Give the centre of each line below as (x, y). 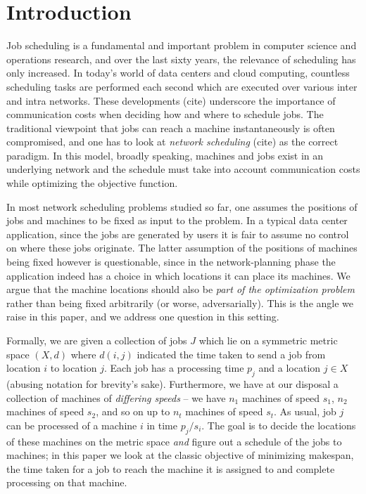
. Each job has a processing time (174, 368)
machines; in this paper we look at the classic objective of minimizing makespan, (180, 455)
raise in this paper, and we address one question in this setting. (143, 317)
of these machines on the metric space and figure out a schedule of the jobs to (174, 441)
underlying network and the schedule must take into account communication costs (183, 169)
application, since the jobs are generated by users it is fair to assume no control (178, 234)
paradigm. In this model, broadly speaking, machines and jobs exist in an (165, 155)
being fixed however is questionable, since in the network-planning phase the (171, 262)
